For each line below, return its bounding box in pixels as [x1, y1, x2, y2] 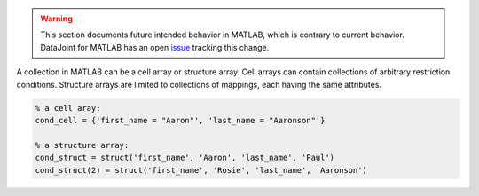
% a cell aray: [35, 103, 101, 113]
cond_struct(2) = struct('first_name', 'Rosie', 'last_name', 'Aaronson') [35, 165, 368, 175]
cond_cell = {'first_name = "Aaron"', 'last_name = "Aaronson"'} [35, 115, 326, 125]
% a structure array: [35, 140, 130, 150]
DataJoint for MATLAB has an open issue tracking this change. [40, 42, 270, 52]
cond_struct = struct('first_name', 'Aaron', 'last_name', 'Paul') [35, 153, 335, 163]
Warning [40, 13, 73, 24]
